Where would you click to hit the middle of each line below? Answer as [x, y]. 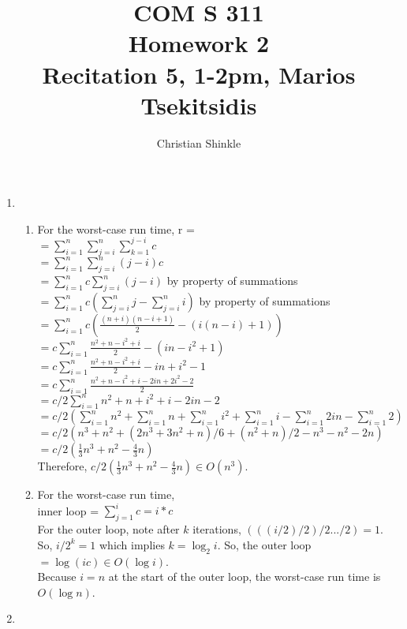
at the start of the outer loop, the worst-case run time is [245, 577]
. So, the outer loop [264, 544]
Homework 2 [199, 43]
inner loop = [68, 510]
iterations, [217, 529]
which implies [132, 544]
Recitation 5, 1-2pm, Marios [199, 74]
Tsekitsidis [199, 105]
